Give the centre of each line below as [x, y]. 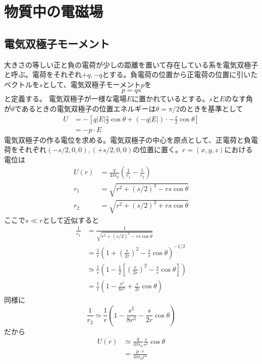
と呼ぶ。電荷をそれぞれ [43, 74]
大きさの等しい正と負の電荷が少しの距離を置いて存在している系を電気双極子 [131, 64]
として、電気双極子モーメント [92, 84]
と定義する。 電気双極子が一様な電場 [65, 99]
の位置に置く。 [158, 149]
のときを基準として [211, 108]
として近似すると [71, 220]
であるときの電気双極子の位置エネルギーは [85, 108]
